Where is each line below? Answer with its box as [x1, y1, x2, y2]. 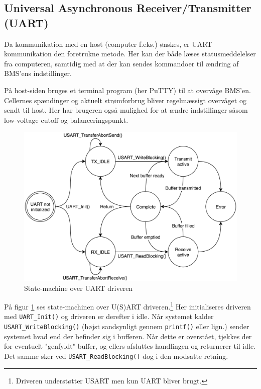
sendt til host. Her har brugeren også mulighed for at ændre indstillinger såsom [4, 105, 248, 115]
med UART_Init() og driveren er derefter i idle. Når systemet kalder [4, 311, 214, 322]
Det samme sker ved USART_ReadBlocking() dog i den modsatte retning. [4, 350, 228, 361]
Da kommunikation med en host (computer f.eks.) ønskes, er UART [4, 38, 212, 49]
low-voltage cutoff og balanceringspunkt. [4, 114, 128, 125]
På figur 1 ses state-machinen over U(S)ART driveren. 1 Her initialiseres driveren [4, 300, 251, 312]
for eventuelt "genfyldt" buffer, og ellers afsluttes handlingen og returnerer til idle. [4, 341, 256, 351]
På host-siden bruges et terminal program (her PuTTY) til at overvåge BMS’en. [4, 85, 251, 95]
